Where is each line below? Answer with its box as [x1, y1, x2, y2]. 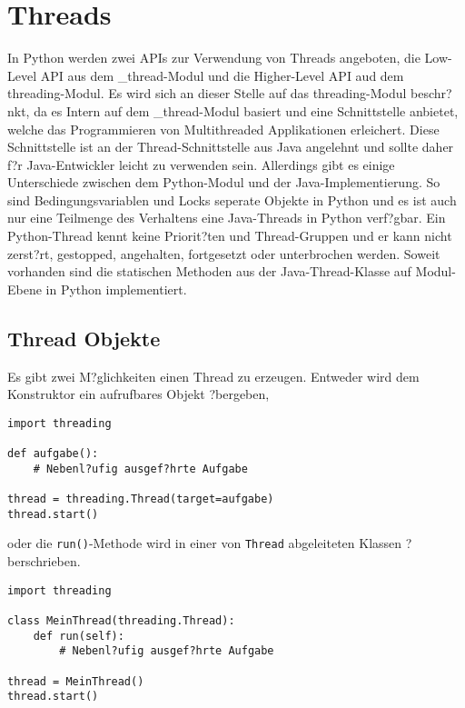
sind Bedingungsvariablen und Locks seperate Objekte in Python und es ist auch [7, 190, 457, 209]
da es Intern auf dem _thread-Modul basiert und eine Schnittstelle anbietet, [34, 101, 459, 120]
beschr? [411, 84, 452, 103]
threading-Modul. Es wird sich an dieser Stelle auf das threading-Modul [7, 84, 407, 103]
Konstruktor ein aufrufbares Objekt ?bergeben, [7, 384, 270, 404]
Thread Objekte [7, 324, 161, 352]
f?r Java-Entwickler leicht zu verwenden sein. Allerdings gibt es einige [7, 155, 395, 174]
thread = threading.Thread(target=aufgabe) [7, 493, 274, 506]
